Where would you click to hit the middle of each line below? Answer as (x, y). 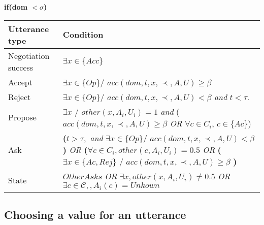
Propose (22, 117)
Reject (20, 97)
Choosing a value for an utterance (95, 214)
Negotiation (29, 55)
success (21, 67)
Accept (20, 82)
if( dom (16, 7)
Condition (83, 35)
